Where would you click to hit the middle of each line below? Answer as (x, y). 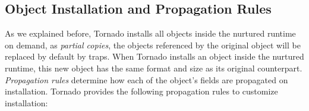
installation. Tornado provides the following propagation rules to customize (141, 91)
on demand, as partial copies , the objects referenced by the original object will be (153, 45)
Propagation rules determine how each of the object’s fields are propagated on (146, 79)
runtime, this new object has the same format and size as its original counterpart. (154, 68)
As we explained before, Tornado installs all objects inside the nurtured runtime (150, 33)
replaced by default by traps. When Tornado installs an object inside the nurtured (154, 56)
